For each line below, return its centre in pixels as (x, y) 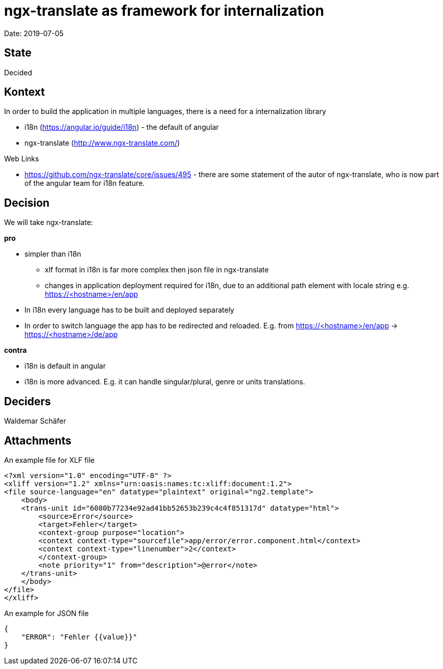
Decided (18, 72)
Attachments (38, 440)
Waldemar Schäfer (35, 421)
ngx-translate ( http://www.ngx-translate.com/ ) (102, 143)
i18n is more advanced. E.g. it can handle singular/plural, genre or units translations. (165, 382)
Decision (27, 203)
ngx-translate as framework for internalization (164, 11)
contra (16, 350)
